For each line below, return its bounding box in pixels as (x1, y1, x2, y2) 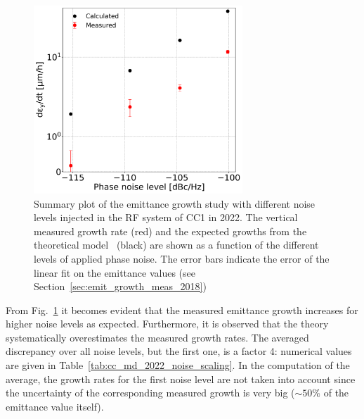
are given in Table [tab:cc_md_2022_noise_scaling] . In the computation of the (6, 358, 350, 373)
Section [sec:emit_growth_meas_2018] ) (34, 279, 207, 294)
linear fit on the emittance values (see (34, 265, 195, 280)
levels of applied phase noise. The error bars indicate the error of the (34, 251, 330, 265)
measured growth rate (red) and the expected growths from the (34, 223, 307, 238)
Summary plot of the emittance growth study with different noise (34, 196, 316, 211)
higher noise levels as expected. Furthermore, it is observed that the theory (6, 316, 329, 331)
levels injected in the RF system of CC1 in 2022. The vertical (34, 210, 298, 225)
